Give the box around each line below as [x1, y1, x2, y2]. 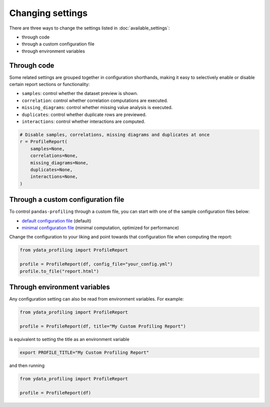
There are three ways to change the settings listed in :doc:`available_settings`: [9, 25, 170, 31]
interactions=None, [30, 174, 78, 179]
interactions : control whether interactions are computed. [21, 118, 145, 124]
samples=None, [30, 145, 65, 151]
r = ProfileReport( [19, 139, 67, 144]
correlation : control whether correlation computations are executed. [21, 97, 168, 103]
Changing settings [9, 7, 87, 18]
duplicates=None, [30, 166, 73, 172]
